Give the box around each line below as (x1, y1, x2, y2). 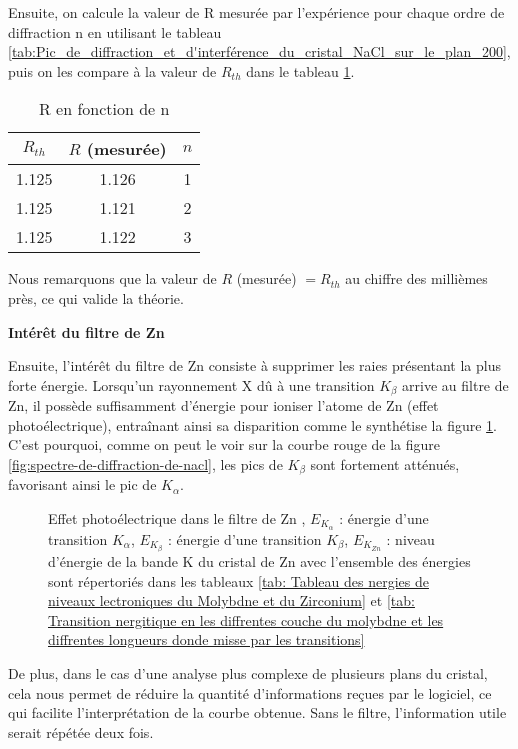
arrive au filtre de (402, 374, 509, 395)
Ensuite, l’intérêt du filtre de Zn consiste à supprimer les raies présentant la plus (8, 355, 501, 376)
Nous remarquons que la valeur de (8, 268, 217, 289)
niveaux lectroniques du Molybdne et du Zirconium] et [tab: (48, 590, 415, 611)
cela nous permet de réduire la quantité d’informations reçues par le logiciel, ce (8, 682, 492, 703)
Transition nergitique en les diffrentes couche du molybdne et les (48, 609, 444, 630)
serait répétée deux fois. (8, 721, 154, 742)
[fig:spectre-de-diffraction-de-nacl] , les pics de (8, 453, 283, 474)
